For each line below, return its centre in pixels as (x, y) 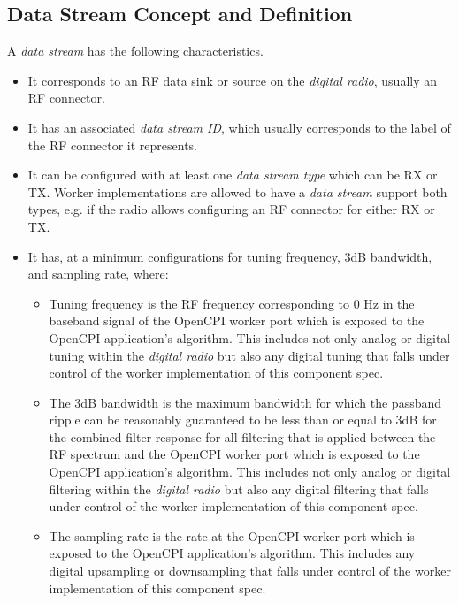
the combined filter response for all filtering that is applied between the (242, 436)
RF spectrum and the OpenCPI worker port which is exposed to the (234, 454)
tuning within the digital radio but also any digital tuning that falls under (249, 355)
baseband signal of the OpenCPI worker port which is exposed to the (237, 321)
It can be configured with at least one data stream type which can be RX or (233, 175)
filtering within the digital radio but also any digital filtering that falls (239, 489)
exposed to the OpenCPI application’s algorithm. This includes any (232, 553)
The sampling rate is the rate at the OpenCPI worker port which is (232, 535)
